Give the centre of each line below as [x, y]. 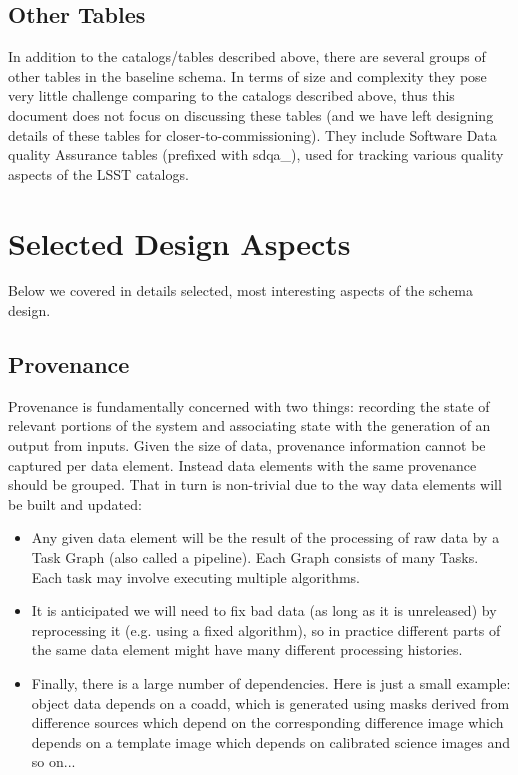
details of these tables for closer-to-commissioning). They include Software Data [252, 134]
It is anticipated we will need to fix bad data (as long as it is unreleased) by [264, 610]
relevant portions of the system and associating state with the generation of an [249, 425]
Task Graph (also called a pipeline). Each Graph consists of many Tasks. [255, 557]
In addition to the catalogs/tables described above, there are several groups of [247, 56]
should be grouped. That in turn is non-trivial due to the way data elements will [255, 484]
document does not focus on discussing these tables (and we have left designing [251, 114]
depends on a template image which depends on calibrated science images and [271, 741]
